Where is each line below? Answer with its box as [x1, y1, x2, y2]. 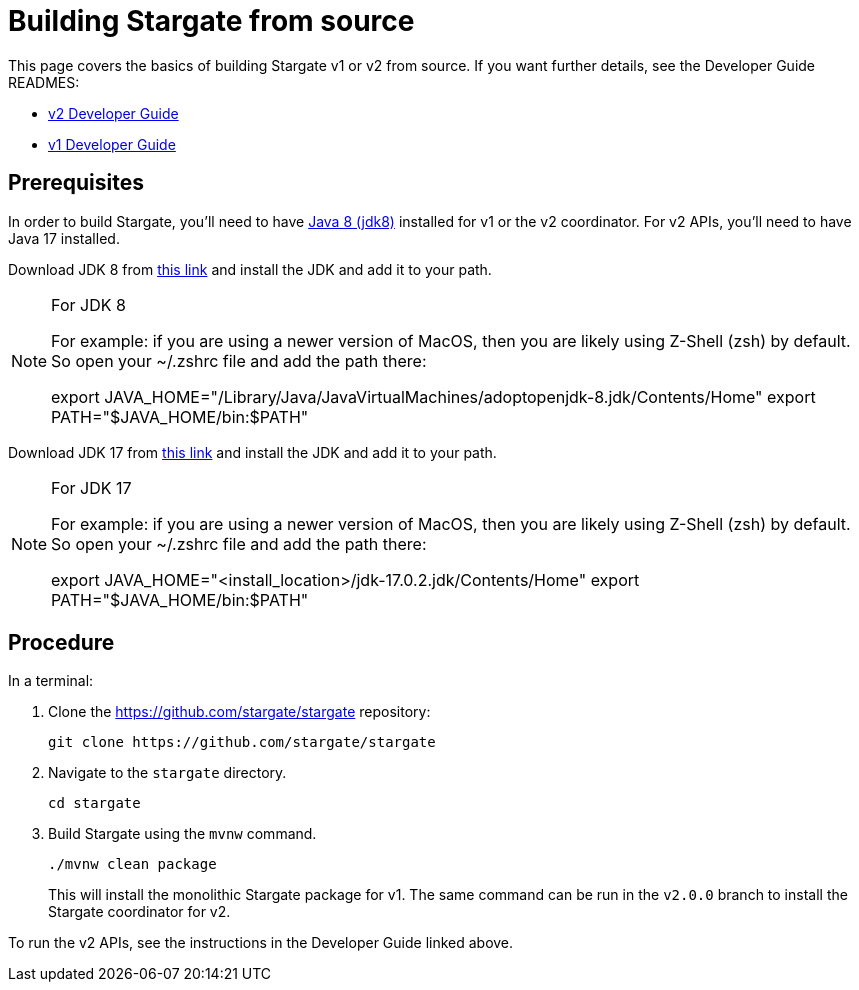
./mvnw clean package [48, 856, 217, 873]
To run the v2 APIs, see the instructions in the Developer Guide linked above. [8, 934, 514, 952]
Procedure [8, 630, 115, 656]
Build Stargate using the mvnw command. [48, 825, 317, 843]
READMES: [8, 73, 80, 91]
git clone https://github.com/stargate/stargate [48, 734, 436, 751]
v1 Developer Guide [48, 135, 176, 153]
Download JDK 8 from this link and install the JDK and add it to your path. [8, 260, 492, 278]
